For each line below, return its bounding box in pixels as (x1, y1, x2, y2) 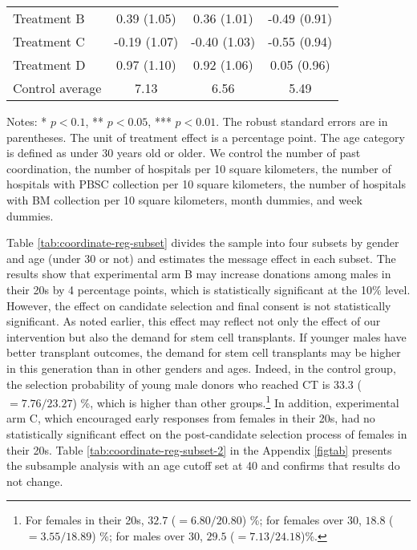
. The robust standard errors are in (216, 113, 388, 129)
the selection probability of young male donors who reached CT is (6, 375, 330, 392)
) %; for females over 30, (241, 512, 362, 528)
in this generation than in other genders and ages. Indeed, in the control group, (6, 359, 396, 376)
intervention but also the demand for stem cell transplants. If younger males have (6, 328, 407, 345)
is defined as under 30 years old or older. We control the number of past (6, 144, 361, 161)
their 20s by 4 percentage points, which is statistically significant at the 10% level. (6, 281, 411, 297)
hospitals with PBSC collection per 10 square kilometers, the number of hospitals (6, 176, 407, 192)
